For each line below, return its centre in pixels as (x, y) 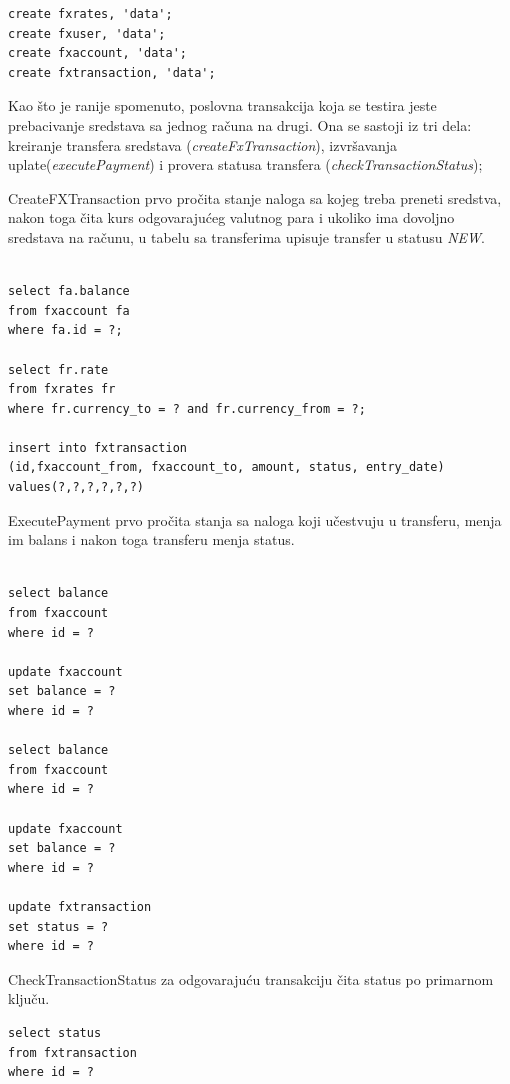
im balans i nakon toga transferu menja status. (151, 539)
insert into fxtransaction (97, 447)
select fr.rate (58, 369)
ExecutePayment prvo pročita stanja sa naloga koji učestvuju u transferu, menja (255, 519)
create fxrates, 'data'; (90, 14)
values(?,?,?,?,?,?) (76, 487)
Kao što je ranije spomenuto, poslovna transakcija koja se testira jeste (222, 105)
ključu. (29, 998)
